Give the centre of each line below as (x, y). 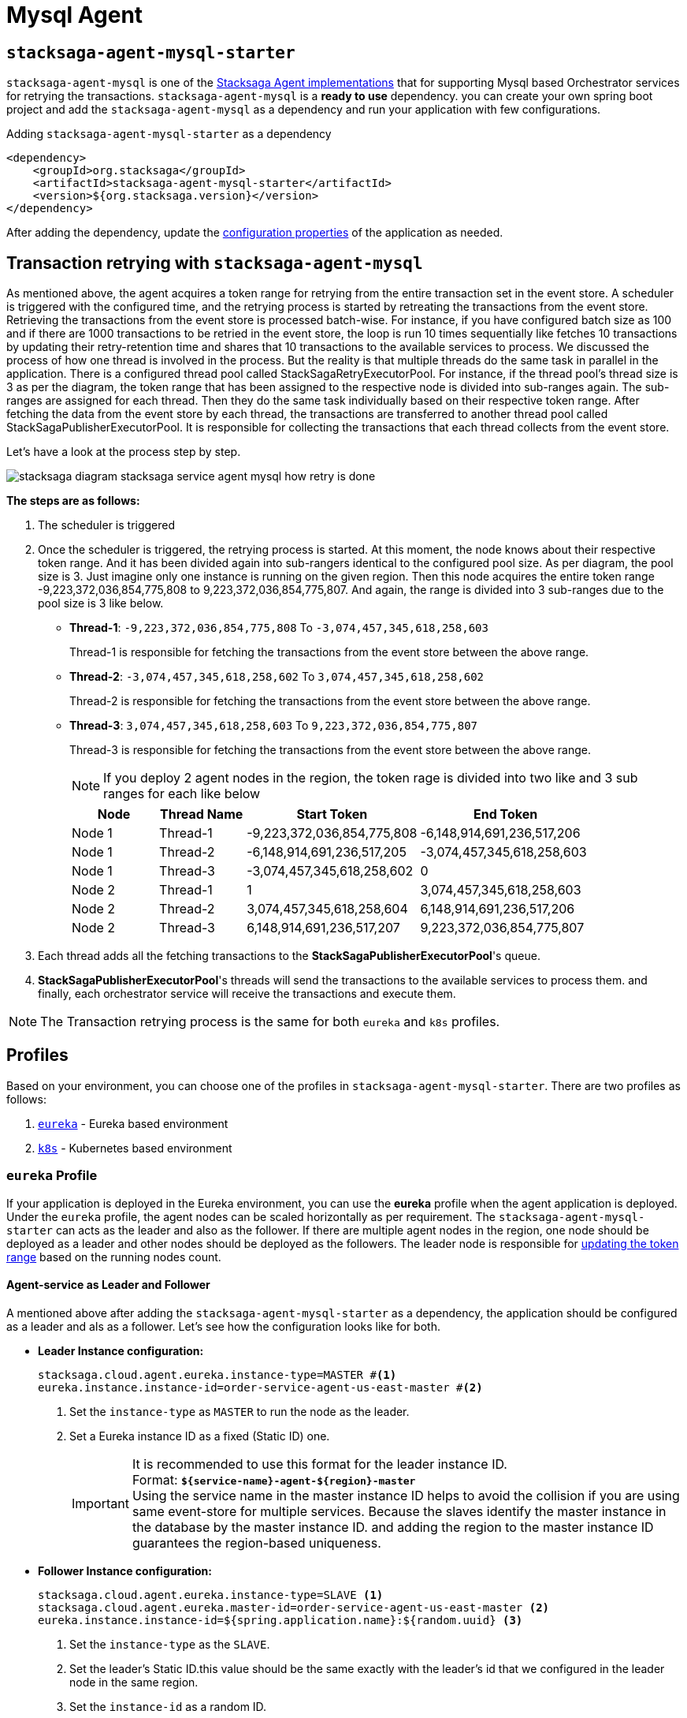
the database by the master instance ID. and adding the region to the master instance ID (393, 1527)
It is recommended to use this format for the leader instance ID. (319, 1464)
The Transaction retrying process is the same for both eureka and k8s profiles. (270, 1022)
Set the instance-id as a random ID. (168, 1706)
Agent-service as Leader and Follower (108, 1285)
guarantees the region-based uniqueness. (256, 1542)
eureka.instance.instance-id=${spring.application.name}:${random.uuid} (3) (280, 1620)
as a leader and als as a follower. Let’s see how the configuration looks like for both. (223, 1326)
